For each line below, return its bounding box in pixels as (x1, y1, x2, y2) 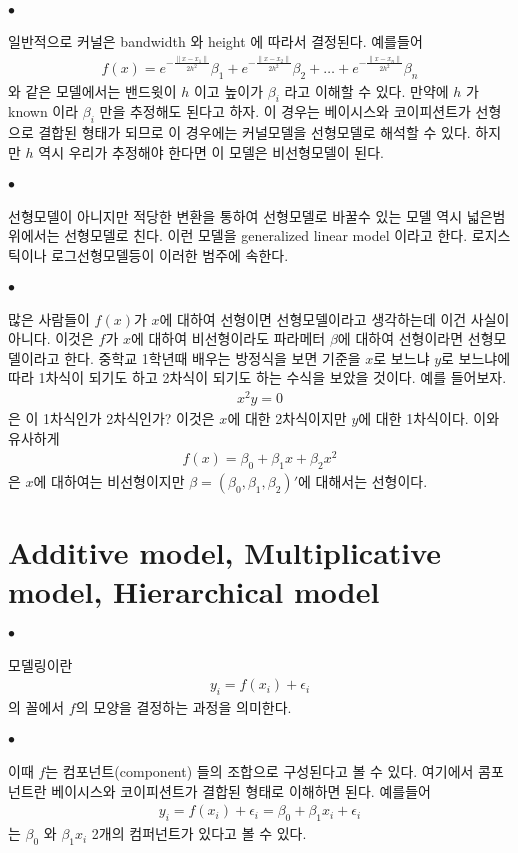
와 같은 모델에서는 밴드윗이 (8, 80, 177, 101)
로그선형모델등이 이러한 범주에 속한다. (51, 244, 289, 265)
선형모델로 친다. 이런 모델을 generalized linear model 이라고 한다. (64, 225, 468, 246)
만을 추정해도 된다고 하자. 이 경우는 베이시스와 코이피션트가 (99, 101, 471, 122)
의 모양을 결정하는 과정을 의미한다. (75, 697, 292, 718)
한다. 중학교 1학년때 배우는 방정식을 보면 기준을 (64, 347, 361, 368)
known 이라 (8, 101, 79, 122)
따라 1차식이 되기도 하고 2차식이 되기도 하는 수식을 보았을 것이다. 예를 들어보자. (8, 367, 507, 388)
